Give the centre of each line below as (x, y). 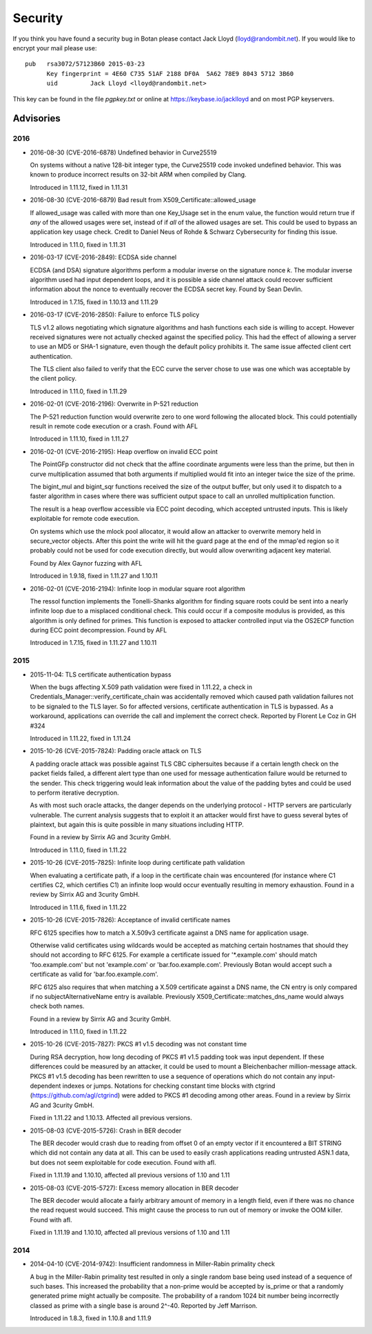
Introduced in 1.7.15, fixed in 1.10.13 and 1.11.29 (94, 302)
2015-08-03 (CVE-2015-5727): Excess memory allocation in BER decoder (134, 1188)
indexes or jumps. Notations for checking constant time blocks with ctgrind (169, 1086)
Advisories (37, 118)
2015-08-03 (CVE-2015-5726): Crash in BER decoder (106, 1131)
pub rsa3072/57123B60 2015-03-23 (85, 64)
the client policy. (53, 379)
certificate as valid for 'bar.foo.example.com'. (94, 974)
